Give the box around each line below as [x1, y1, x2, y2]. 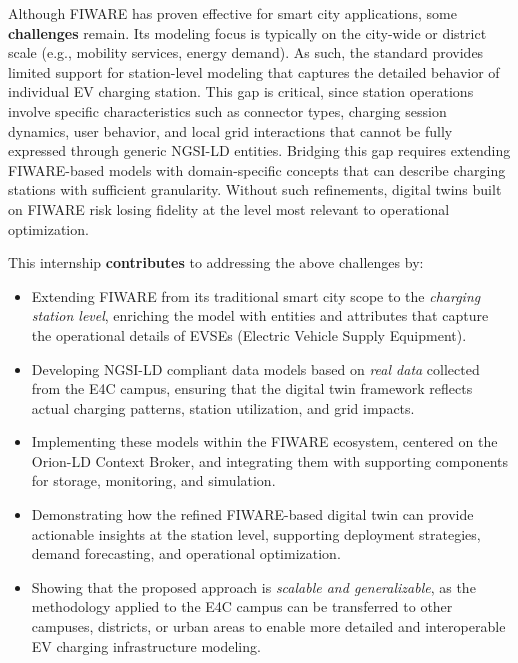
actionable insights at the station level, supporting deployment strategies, [31, 523, 481, 544]
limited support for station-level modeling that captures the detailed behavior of [8, 61, 500, 82]
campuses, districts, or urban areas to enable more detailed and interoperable [31, 616, 506, 637]
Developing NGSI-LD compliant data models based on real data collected [31, 358, 480, 379]
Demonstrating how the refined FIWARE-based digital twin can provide [31, 504, 474, 525]
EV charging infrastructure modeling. [31, 635, 261, 656]
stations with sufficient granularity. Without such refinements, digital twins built [8, 179, 502, 200]
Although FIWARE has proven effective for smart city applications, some [8, 3, 457, 23]
